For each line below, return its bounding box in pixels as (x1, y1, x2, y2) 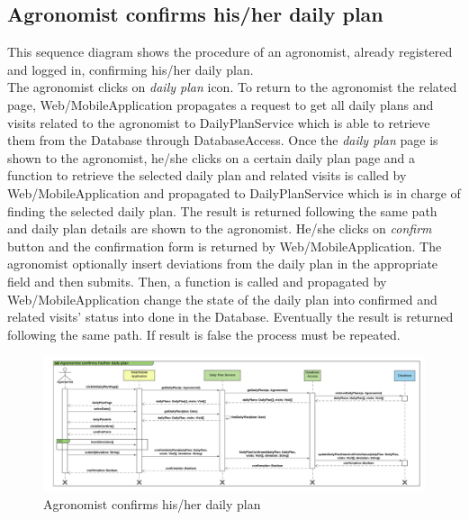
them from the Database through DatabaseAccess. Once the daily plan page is (7, 131, 438, 150)
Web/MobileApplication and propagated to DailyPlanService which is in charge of (7, 183, 461, 202)
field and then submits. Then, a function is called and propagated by (7, 271, 387, 290)
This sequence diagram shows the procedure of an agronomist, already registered (7, 42, 453, 61)
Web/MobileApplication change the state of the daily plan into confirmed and (7, 289, 437, 308)
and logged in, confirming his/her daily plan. (7, 59, 254, 78)
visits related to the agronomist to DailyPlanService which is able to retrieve (7, 113, 430, 132)
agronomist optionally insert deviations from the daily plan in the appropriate (7, 254, 438, 273)
